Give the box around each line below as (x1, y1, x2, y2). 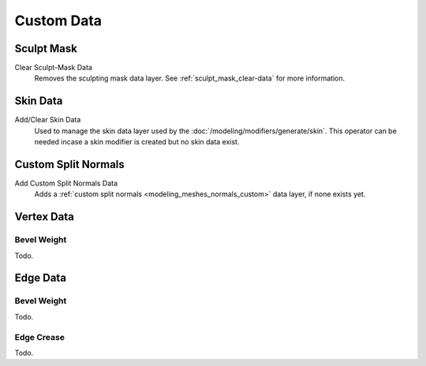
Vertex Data (14, 210, 74, 224)
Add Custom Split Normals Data (14, 178, 118, 189)
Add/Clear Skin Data (14, 115, 81, 125)
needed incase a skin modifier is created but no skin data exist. (34, 137, 240, 147)
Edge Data (14, 271, 67, 285)
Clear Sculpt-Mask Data (14, 63, 92, 73)
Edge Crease (14, 331, 65, 342)
